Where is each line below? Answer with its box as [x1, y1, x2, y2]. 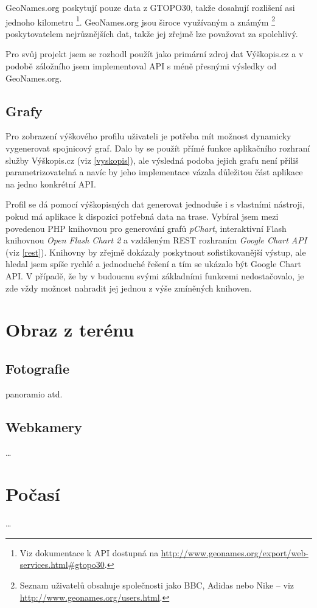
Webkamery [5, 417, 82, 436]
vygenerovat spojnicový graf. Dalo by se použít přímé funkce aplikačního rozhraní [5, 142, 310, 155]
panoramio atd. [5, 387, 63, 400]
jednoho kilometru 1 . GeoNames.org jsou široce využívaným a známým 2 [5, 13, 276, 28]
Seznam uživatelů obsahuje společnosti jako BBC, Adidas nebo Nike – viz [19, 579, 294, 592]
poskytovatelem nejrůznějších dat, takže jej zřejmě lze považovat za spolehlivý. [5, 27, 298, 40]
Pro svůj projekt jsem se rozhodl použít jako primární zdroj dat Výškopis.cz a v [5, 47, 304, 60]
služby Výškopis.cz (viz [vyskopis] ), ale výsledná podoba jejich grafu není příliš [5, 153, 299, 166]
